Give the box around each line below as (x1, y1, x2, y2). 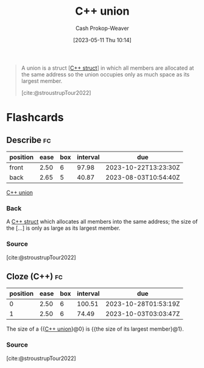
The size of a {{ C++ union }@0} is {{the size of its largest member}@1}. (6, 325, 185, 333)
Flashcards (6, 111, 64, 125)
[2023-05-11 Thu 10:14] (72, 36, 132, 43)
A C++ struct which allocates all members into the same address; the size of (6, 218, 198, 226)
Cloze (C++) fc (6, 271, 63, 282)
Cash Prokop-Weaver (75, 24, 130, 32)
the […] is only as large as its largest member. (6, 224, 121, 232)
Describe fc (6, 134, 51, 145)
